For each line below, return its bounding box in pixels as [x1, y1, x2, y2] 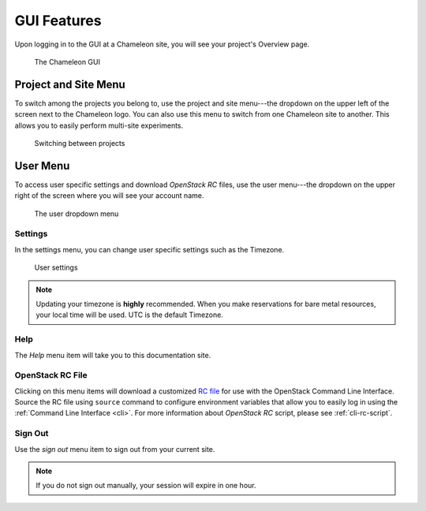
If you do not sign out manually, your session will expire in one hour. [35, 481, 256, 490]
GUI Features [14, 12, 102, 29]
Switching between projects [34, 139, 125, 148]
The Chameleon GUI [34, 57, 100, 66]
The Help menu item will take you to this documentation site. [14, 350, 211, 360]
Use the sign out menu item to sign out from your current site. [14, 444, 215, 453]
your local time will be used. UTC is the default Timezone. [35, 310, 224, 319]
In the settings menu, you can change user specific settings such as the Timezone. [14, 244, 285, 254]
